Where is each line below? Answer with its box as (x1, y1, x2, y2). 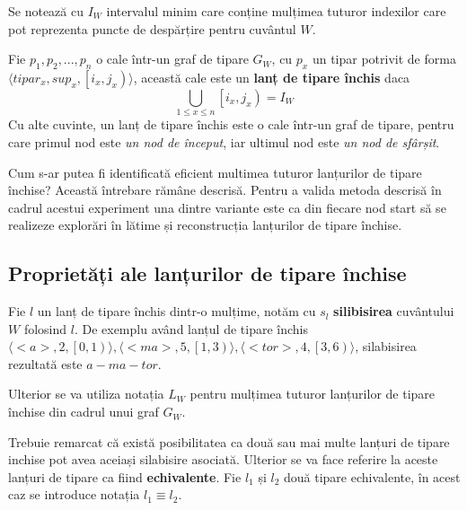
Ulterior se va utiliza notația (8, 384, 164, 403)
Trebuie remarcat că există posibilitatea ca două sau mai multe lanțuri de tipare (8, 432, 450, 451)
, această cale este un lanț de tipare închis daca (133, 67, 410, 86)
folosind (23, 319, 67, 338)
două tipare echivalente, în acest (284, 467, 461, 486)
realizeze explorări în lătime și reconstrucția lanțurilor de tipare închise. (8, 215, 402, 234)
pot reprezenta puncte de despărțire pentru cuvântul (8, 19, 296, 38)
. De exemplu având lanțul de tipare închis (74, 319, 308, 338)
